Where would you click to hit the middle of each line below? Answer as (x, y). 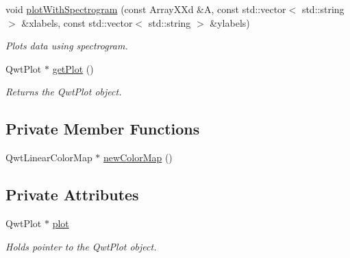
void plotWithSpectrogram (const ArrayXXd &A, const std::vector (146, 9)
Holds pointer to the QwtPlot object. (81, 246)
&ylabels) (230, 22)
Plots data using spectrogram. (67, 46)
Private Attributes (72, 195)
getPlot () (73, 68)
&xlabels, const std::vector (77, 22)
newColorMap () (138, 157)
